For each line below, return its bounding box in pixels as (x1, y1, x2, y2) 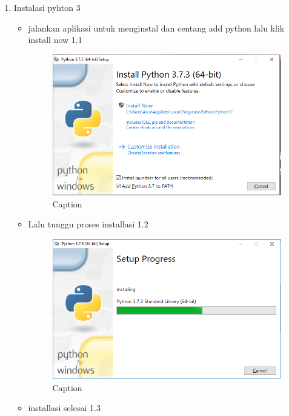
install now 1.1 (28, 33, 82, 46)
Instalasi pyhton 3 (13, 1, 81, 13)
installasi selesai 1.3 (28, 401, 101, 414)
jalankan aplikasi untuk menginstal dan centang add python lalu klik (28, 21, 285, 34)
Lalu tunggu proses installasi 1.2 (28, 218, 148, 230)
